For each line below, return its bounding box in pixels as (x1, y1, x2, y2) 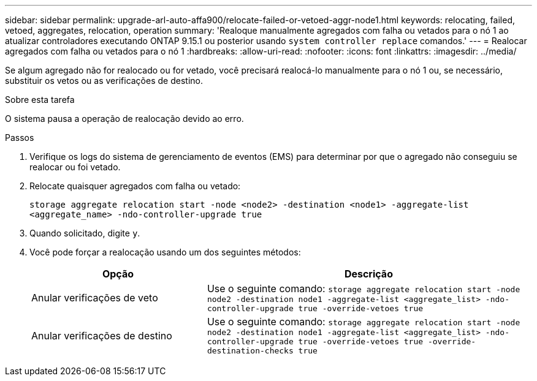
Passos (5, 132, 34, 143)
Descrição (344, 268, 393, 280)
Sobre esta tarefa (5, 94, 75, 105)
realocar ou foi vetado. (29, 162, 121, 172)
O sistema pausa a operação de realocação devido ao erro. (5, 113, 244, 124)
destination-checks (207, 346, 294, 355)
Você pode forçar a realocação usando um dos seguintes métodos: (29, 247, 301, 257)
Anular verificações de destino (31, 329, 172, 342)
